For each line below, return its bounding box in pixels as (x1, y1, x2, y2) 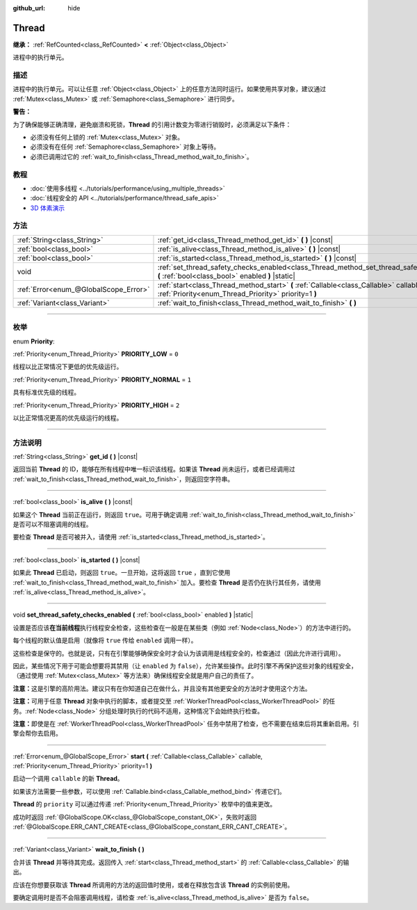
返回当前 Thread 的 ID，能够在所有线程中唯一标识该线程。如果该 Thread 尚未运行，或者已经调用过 (13, 465, 295, 473)
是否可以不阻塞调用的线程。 (13, 520, 92, 528)
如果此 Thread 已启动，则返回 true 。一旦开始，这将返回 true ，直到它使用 (13, 569, 231, 577)
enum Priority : (13, 337, 55, 346)
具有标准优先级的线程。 (13, 388, 80, 396)
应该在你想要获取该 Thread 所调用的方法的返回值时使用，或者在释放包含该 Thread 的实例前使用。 (13, 880, 294, 889)
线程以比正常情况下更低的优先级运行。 (13, 362, 123, 371)
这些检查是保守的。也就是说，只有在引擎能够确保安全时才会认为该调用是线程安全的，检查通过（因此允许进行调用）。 (13, 649, 345, 657)
